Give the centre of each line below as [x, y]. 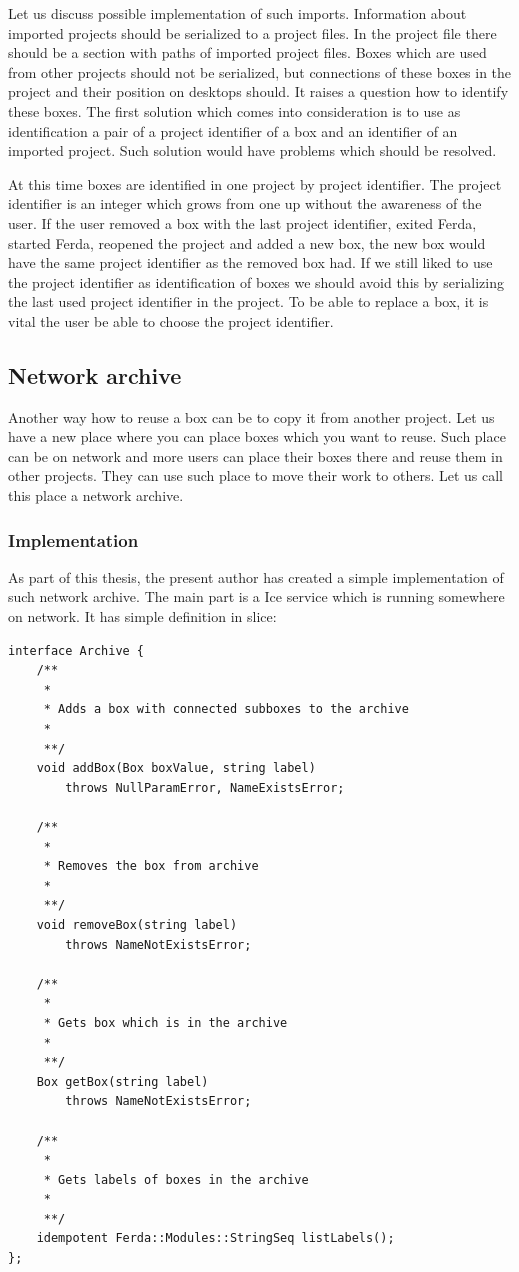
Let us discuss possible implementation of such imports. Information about [237, 13]
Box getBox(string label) [122, 1081]
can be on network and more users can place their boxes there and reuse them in [255, 455]
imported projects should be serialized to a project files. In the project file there [252, 32]
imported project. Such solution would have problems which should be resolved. [252, 150]
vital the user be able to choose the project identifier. [171, 320]
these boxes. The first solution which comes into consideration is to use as [234, 110]
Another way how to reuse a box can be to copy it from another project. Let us [251, 416]
